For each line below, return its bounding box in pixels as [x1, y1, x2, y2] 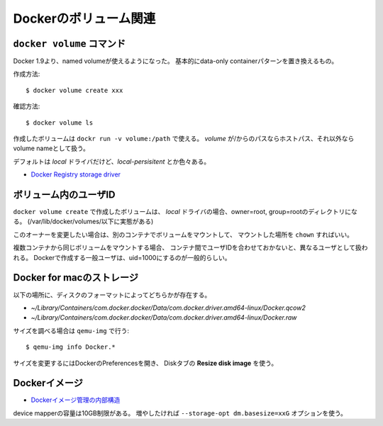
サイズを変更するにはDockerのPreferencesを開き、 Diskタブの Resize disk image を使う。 [13, 359, 278, 367]
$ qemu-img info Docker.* [26, 343, 116, 351]
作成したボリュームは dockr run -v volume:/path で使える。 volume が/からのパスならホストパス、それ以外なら [13, 135, 355, 143]
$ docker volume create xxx [26, 86, 123, 94]
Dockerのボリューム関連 [13, 11, 156, 26]
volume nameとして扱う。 [13, 144, 90, 152]
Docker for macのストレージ [13, 271, 138, 284]
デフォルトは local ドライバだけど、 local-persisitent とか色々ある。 [13, 157, 211, 166]
